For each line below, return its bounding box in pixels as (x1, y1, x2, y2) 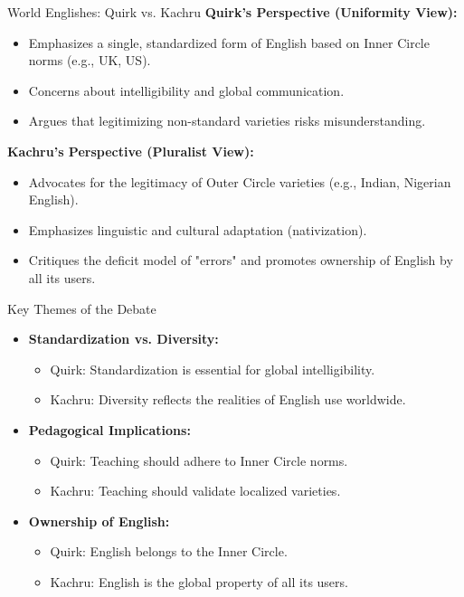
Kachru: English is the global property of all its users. (50, 572, 348, 591)
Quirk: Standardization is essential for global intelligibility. (50, 359, 375, 378)
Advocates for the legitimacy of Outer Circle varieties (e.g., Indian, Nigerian (28, 172, 451, 191)
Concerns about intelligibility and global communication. (28, 81, 345, 99)
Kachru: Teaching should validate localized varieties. (50, 481, 341, 500)
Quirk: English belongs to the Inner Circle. (50, 542, 288, 561)
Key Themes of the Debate (7, 298, 156, 317)
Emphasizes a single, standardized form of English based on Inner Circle (28, 33, 430, 52)
